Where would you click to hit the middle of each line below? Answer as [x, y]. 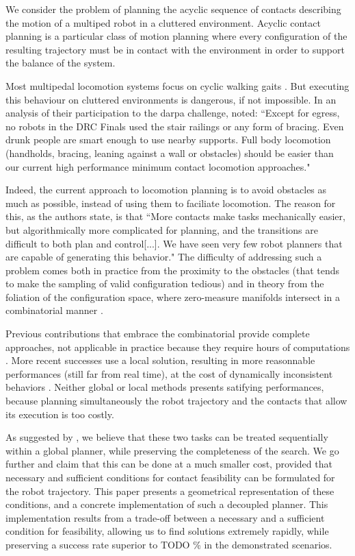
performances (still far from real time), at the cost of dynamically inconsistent [169, 373]
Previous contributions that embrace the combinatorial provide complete [158, 334]
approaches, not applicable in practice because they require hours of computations [178, 347]
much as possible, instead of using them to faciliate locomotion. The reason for [171, 203]
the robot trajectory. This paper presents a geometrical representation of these [170, 491]
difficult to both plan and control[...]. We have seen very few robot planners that [174, 243]
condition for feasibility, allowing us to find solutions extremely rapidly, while [167, 531]
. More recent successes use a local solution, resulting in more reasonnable [160, 360]
